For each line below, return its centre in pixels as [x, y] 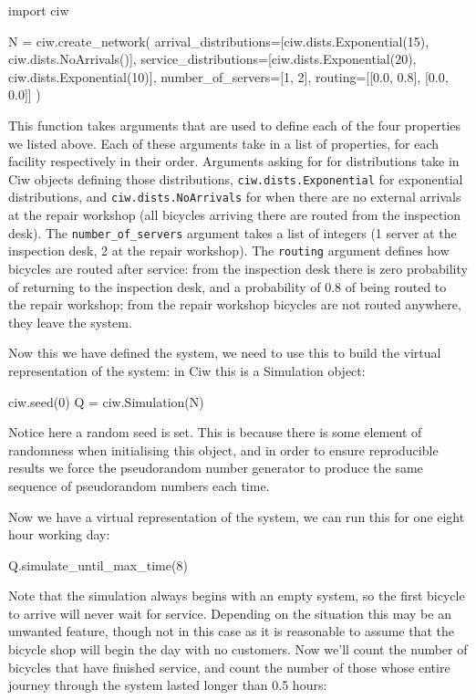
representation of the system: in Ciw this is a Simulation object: [187, 370]
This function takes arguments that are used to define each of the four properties [235, 125]
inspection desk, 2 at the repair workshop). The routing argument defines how [229, 251]
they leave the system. [70, 322]
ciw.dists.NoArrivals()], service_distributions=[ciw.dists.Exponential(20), [212, 59]
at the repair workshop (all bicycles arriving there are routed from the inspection [235, 215]
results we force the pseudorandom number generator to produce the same [216, 468]
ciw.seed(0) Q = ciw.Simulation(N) [106, 401]
